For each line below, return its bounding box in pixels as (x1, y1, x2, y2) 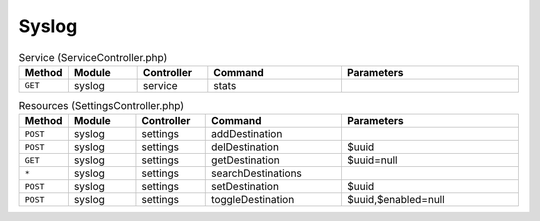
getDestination (211, 153, 280, 167)
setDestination (211, 180, 280, 194)
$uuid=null (346, 153, 398, 167)
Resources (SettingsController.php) (18, 99, 185, 113)
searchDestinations (211, 166, 302, 180)
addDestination (211, 127, 283, 141)
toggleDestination (211, 193, 295, 207)
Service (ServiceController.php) (18, 50, 168, 64)
